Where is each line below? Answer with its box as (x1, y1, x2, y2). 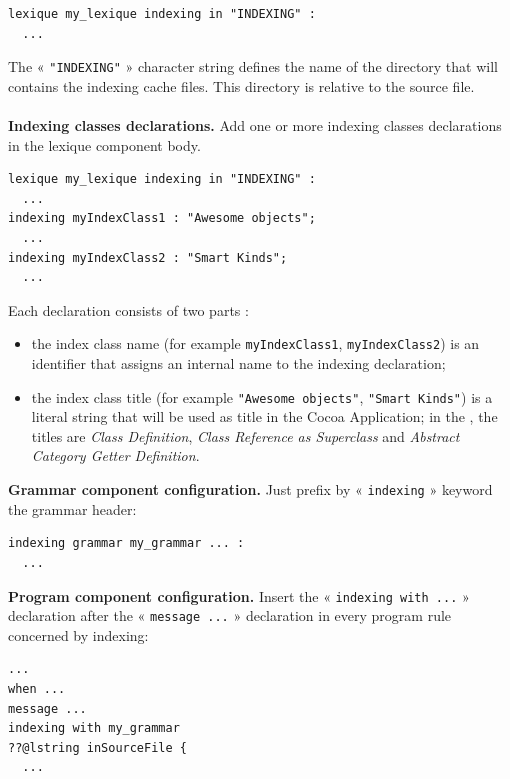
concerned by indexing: (8, 624, 149, 645)
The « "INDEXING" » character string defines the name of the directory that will (8, 56, 498, 77)
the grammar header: (8, 498, 137, 519)
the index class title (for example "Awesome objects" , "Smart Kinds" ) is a (31, 386, 493, 407)
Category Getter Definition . (31, 445, 200, 466)
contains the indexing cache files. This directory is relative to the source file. (8, 75, 475, 96)
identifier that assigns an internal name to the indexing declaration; (31, 353, 446, 374)
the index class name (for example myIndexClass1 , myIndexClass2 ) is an (31, 333, 480, 354)
